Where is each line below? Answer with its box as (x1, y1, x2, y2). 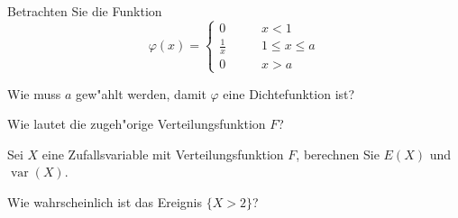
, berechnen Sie (296, 144, 380, 163)
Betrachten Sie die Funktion (7, 2, 162, 20)
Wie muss (7, 84, 61, 103)
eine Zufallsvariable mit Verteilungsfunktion (41, 144, 284, 163)
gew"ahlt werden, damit (75, 84, 206, 103)
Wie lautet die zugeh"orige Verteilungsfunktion (7, 114, 266, 133)
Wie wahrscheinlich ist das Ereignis (7, 192, 203, 211)
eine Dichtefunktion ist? (223, 84, 355, 103)
